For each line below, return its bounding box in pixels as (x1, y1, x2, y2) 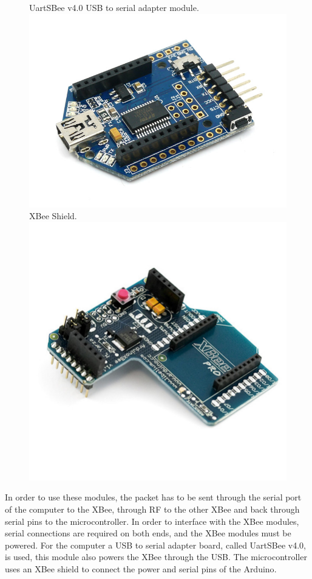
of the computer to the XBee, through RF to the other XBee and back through (5, 502, 300, 515)
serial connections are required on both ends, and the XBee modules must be (5, 527, 291, 539)
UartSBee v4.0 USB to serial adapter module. (29, 1, 199, 13)
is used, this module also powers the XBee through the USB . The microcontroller (5, 550, 307, 563)
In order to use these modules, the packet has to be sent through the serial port (5, 491, 302, 504)
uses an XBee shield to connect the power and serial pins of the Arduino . (5, 562, 277, 575)
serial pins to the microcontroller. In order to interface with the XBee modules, (5, 514, 299, 527)
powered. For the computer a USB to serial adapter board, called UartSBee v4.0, (5, 538, 306, 551)
